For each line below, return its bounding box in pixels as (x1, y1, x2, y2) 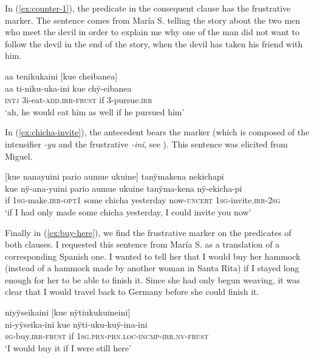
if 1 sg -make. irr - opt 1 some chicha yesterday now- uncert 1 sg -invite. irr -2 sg (5, 194, 281, 206)
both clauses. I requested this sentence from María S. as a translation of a (5, 238, 280, 251)
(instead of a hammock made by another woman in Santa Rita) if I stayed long (5, 262, 299, 274)
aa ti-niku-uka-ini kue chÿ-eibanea (5, 81, 132, 94)
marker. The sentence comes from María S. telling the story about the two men (5, 13, 301, 26)
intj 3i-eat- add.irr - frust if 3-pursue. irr (5, 93, 152, 106)
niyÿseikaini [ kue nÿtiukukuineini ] (5, 306, 131, 319)
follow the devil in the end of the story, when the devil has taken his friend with (5, 37, 303, 50)
